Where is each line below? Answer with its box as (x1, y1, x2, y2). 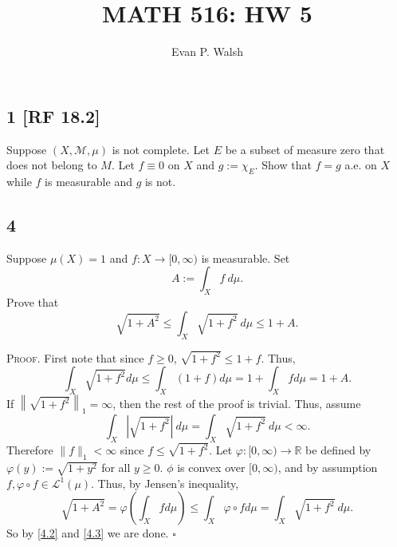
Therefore (6, 442, 53, 458)
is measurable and (45, 172, 132, 189)
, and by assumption (277, 458, 378, 475)
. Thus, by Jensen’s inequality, (91, 474, 239, 491)
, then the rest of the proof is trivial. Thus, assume (112, 395, 361, 412)
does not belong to (6, 157, 97, 173)
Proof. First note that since (6, 349, 144, 366)
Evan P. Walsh (171, 43, 243, 60)
